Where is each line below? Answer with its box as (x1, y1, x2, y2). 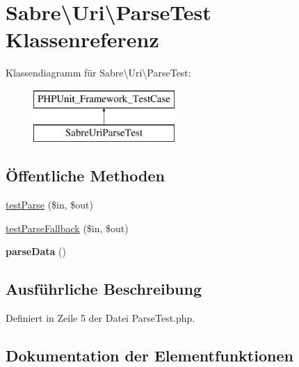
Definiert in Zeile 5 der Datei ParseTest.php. (6, 311, 195, 325)
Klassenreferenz (6, 25, 159, 54)
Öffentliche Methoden (6, 165, 165, 186)
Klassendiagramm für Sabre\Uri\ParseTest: (6, 65, 191, 80)
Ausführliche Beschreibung (6, 278, 202, 300)
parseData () (6, 244, 66, 259)
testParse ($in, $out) (6, 197, 94, 212)
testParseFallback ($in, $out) (6, 220, 129, 235)
